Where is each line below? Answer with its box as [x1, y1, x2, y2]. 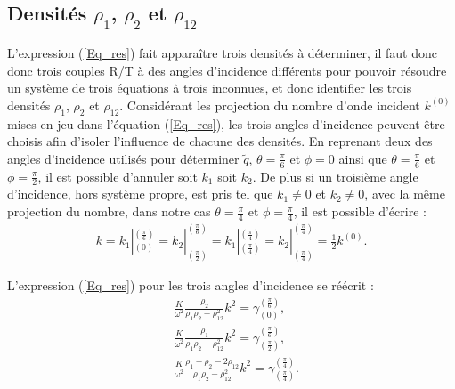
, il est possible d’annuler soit [37, 166, 198, 185]
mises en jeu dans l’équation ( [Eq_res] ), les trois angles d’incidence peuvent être [7, 114, 445, 133]
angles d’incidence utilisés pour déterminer [7, 149, 240, 167]
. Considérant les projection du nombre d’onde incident [119, 95, 420, 114]
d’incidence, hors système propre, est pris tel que [7, 184, 273, 203]
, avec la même [364, 184, 445, 203]
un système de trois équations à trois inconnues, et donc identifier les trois [7, 78, 412, 97]
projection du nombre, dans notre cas [7, 202, 211, 221]
